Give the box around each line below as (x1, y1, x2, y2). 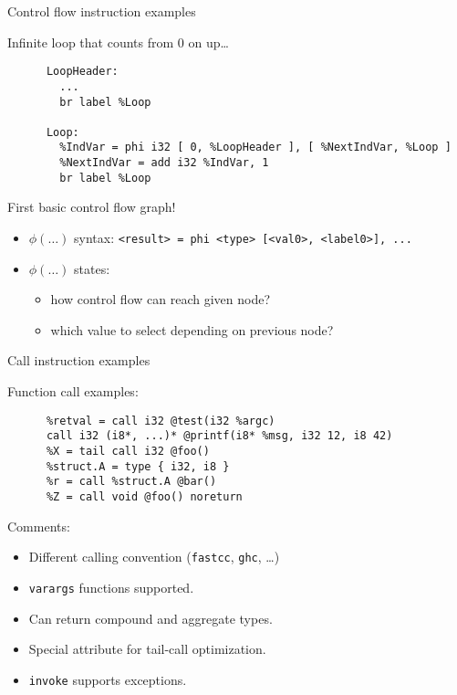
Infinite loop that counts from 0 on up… (7, 32, 229, 51)
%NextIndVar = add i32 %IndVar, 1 (59, 156, 269, 170)
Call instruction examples (7, 351, 151, 370)
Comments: (7, 516, 70, 535)
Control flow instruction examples (7, 2, 196, 20)
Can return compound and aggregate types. (28, 608, 273, 627)
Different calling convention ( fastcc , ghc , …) (28, 547, 280, 566)
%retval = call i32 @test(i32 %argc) (46, 414, 275, 427)
